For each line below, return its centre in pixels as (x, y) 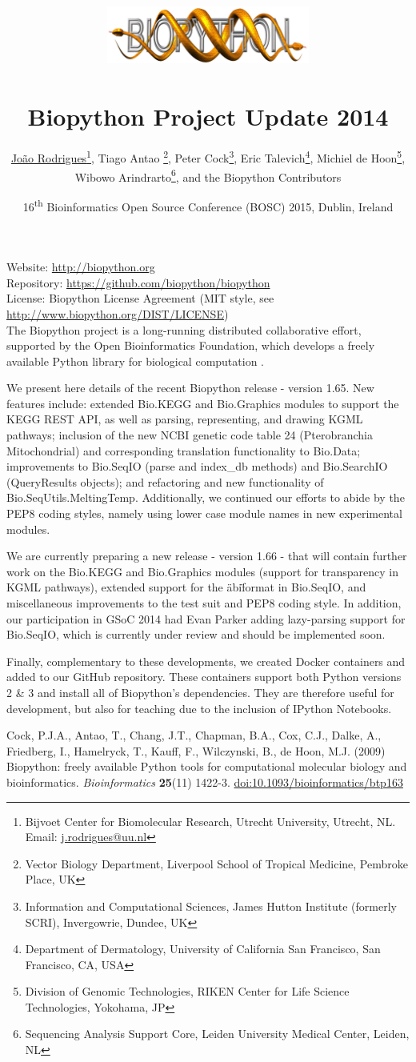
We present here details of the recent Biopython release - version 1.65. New (190, 388)
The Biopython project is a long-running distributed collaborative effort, (184, 329)
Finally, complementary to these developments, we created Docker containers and (206, 661)
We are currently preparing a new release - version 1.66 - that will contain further (207, 556)
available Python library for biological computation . (135, 361)
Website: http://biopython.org (81, 267)
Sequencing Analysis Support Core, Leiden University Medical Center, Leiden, (217, 1034)
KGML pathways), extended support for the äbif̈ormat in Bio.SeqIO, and (186, 587)
